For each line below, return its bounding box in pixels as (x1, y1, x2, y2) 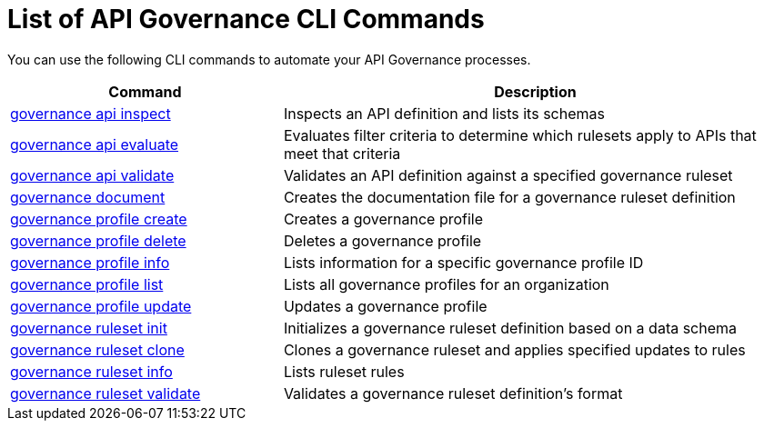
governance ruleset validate (10, 383, 201, 403)
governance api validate (10, 165, 175, 184)
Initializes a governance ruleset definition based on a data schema (283, 318, 738, 337)
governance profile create (10, 209, 187, 228)
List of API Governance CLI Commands (7, 4, 485, 35)
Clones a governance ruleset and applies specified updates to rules (283, 340, 746, 359)
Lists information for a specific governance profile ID (283, 253, 644, 272)
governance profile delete (10, 231, 186, 250)
